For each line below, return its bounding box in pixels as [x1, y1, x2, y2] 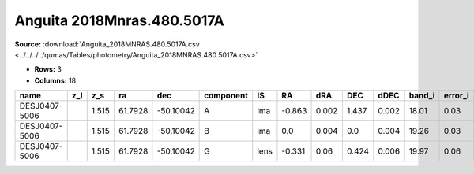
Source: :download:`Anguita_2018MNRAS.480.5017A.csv [14, 39, 201, 49]
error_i [443, 91, 469, 102]
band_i [408, 91, 435, 102]
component [204, 91, 249, 102]
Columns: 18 [34, 76, 77, 85]
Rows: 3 [34, 65, 62, 74]
